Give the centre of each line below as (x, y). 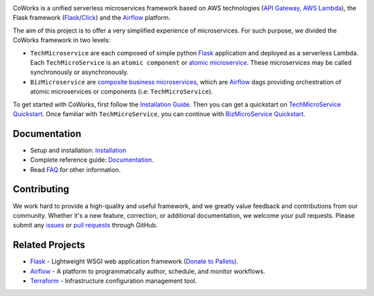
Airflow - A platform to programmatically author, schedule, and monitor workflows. (148, 271)
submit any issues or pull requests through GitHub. (85, 225)
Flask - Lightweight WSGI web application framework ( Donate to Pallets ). (134, 261)
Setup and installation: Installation (78, 150)
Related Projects (49, 245)
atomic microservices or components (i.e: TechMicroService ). (122, 92)
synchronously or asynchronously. (79, 72)
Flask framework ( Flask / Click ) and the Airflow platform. (92, 18)
